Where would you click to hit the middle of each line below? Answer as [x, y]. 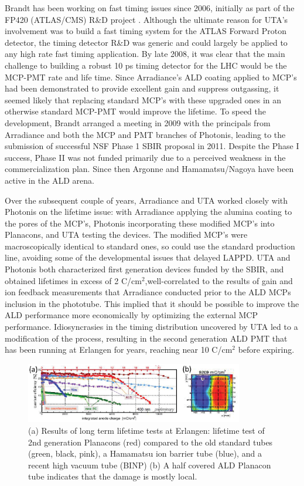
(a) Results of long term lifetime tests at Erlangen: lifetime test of [146, 430]
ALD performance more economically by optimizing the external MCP [131, 315]
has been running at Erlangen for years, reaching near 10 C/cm [119, 350]
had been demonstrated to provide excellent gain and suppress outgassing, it [142, 88]
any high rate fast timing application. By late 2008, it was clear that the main [145, 54]
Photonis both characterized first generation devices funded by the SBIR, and [144, 269]
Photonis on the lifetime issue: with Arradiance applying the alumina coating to [148, 212]
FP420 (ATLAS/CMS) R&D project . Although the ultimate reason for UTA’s [146, 19]
